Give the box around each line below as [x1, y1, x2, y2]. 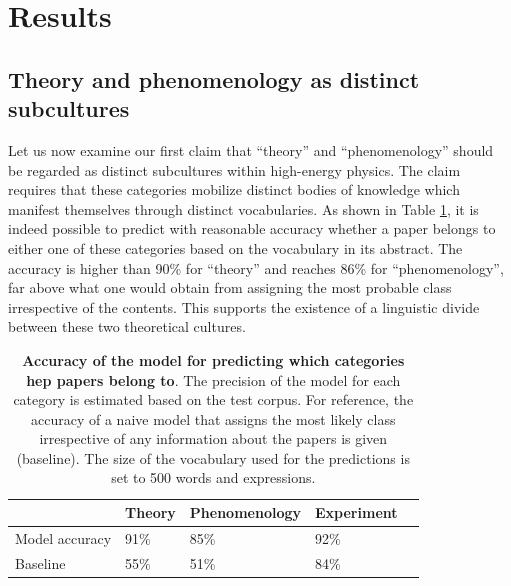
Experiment [315, 502, 398, 523]
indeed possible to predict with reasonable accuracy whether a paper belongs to [8, 218, 496, 239]
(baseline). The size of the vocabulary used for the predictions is [16, 447, 410, 468]
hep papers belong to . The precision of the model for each [26, 369, 401, 390]
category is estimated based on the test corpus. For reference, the [13, 389, 414, 410]
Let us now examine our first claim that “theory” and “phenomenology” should [8, 139, 494, 160]
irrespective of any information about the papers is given [39, 428, 388, 449]
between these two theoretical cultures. [8, 316, 246, 337]
